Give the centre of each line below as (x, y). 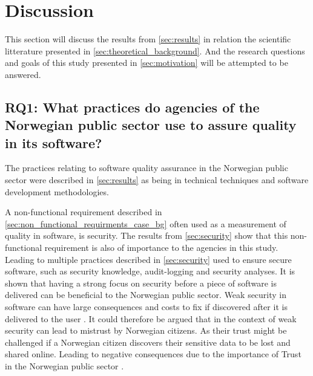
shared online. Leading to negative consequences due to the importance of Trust (153, 354)
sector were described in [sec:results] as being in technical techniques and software (157, 180)
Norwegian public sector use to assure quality (151, 125)
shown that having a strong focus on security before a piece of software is (141, 283)
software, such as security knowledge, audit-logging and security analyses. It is (150, 271)
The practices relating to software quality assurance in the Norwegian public (147, 168)
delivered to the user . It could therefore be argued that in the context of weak (151, 318)
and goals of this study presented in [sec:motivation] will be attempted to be (147, 63)
